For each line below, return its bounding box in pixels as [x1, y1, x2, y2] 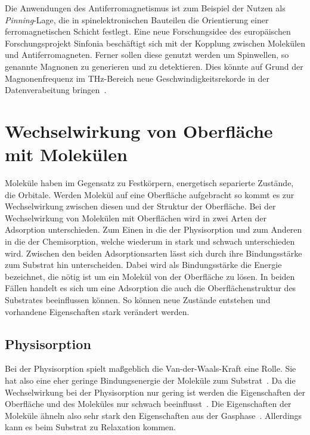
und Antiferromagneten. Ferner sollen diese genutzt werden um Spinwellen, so [5, 48, 289, 61]
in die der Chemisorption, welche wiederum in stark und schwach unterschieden [5, 235, 295, 248]
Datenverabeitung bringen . [5, 84, 107, 96]
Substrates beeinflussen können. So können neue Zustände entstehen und [5, 294, 271, 306]
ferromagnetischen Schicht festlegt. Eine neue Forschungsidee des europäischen [5, 25, 291, 38]
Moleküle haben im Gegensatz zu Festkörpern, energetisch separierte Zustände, [5, 177, 294, 189]
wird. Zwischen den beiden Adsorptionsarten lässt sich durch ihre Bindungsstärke [5, 246, 302, 259]
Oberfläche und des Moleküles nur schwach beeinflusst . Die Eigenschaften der [5, 397, 292, 410]
